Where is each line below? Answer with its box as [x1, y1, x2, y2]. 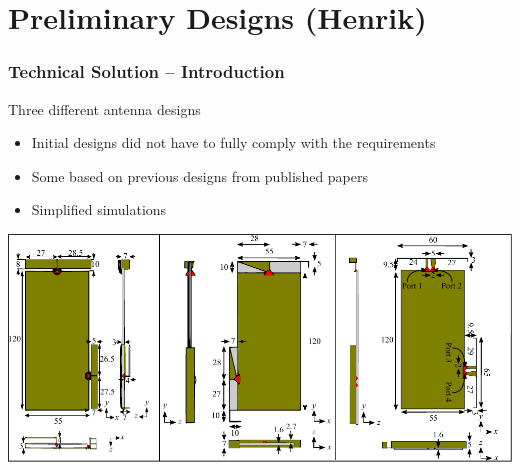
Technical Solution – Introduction [8, 59, 285, 84]
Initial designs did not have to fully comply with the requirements [31, 132, 436, 153]
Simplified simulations [31, 199, 167, 220]
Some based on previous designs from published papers [31, 165, 369, 186]
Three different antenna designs [8, 98, 201, 119]
